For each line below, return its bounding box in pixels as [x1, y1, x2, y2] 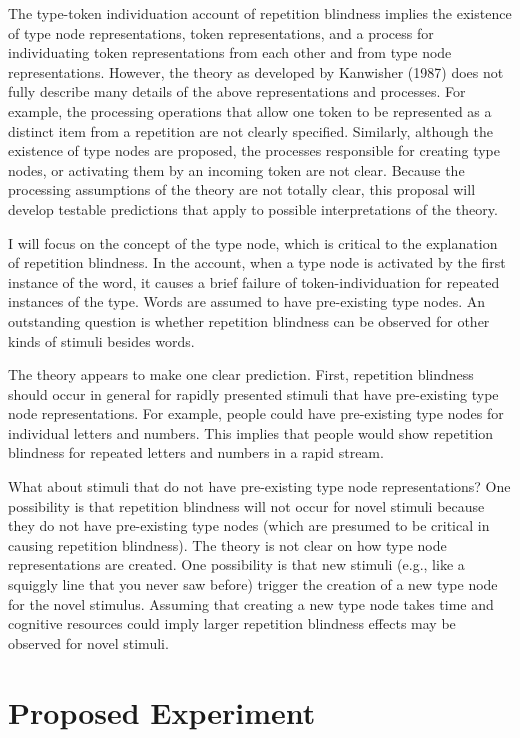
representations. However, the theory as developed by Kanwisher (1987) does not [8, 61, 504, 82]
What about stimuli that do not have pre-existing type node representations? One [8, 476, 511, 497]
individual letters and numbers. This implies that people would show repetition [8, 422, 494, 443]
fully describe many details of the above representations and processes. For [8, 81, 466, 102]
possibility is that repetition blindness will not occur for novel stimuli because [8, 495, 485, 516]
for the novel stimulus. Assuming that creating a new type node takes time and [8, 593, 494, 614]
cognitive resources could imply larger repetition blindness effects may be [8, 613, 456, 634]
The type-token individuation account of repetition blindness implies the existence [8, 3, 512, 23]
